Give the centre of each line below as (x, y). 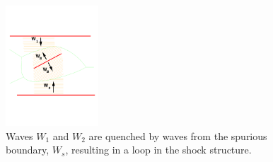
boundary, (28, 150)
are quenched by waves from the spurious (178, 135)
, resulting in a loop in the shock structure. (158, 150)
